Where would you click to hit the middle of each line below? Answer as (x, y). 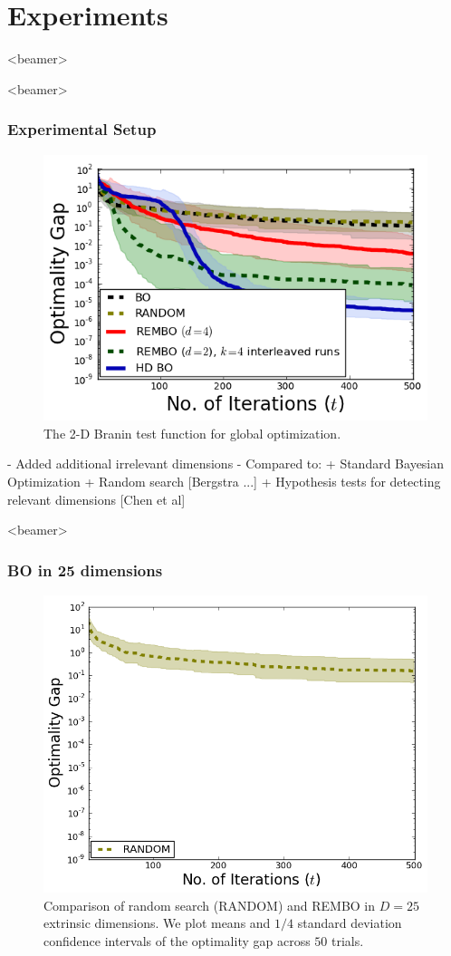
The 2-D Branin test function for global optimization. (192, 433)
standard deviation (350, 923)
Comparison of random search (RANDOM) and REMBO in (210, 905)
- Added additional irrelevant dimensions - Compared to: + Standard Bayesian (226, 464)
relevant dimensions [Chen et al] (96, 499)
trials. (348, 940)
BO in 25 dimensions (85, 570)
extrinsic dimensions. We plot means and (157, 923)
